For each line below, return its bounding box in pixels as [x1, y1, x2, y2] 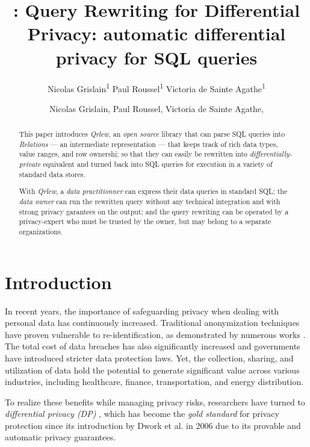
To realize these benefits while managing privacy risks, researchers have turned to [5, 395, 305, 408]
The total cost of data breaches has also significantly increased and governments [5, 340, 300, 352]
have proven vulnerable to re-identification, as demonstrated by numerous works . [5, 328, 306, 340]
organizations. [19, 226, 63, 236]
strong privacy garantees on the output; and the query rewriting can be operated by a [19, 206, 289, 216]
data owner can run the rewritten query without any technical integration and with [19, 196, 281, 206]
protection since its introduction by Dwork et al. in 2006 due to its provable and [5, 419, 301, 431]
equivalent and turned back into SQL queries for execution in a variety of [43, 159, 273, 169]
